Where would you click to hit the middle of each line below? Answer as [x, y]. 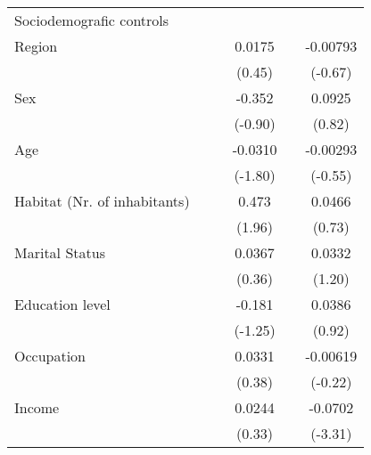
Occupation [50, 356]
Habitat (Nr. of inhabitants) [102, 201]
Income [37, 407]
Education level [62, 304]
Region [36, 46]
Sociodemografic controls [92, 20]
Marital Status [60, 252]
